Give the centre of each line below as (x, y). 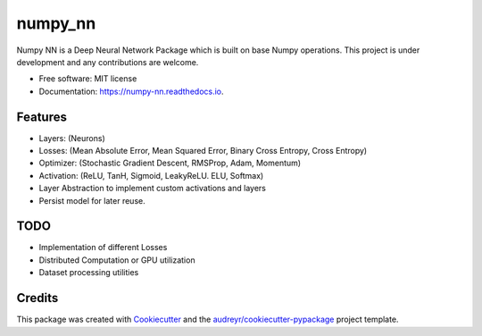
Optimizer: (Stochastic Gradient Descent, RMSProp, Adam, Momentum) (170, 163)
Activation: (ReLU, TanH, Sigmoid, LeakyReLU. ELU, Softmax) (151, 175)
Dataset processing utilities (89, 273)
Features (42, 117)
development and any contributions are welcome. (108, 62)
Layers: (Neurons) (72, 138)
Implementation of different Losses (103, 248)
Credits (37, 298)
